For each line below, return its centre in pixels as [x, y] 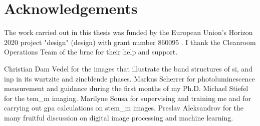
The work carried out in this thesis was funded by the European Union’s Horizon [128, 32]
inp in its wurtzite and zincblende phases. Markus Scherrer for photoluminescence [129, 78]
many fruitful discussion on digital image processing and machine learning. [119, 117]
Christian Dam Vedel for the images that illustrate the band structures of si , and [128, 68]
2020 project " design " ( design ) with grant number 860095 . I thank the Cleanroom [130, 42]
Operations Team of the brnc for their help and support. [91, 52]
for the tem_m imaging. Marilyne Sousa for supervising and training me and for [127, 98]
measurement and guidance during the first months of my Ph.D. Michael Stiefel [126, 88]
